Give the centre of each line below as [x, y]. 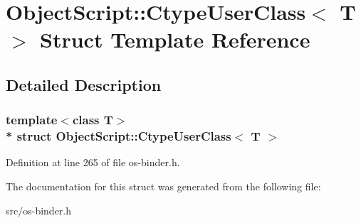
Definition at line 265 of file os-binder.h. [93, 162]
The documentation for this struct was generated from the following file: [163, 186]
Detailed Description [84, 84]
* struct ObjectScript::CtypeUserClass [119, 136]
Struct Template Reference [175, 39]
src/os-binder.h [39, 210]
